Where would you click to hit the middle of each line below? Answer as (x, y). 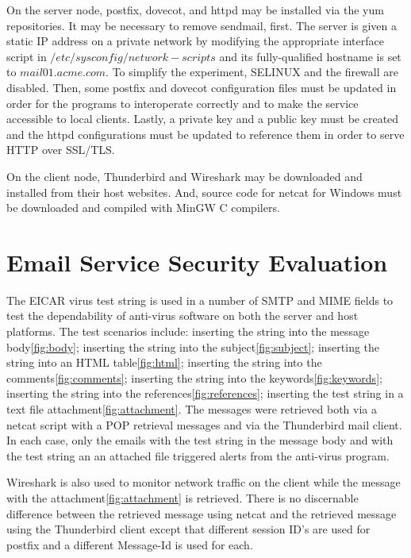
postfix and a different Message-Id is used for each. (130, 544)
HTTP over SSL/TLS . (61, 150)
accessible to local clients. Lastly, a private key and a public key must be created (203, 119)
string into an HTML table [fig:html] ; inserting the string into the (164, 362)
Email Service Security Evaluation (197, 262)
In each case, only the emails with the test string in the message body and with (200, 440)
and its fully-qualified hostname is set (310, 56)
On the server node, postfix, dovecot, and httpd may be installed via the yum (195, 10)
